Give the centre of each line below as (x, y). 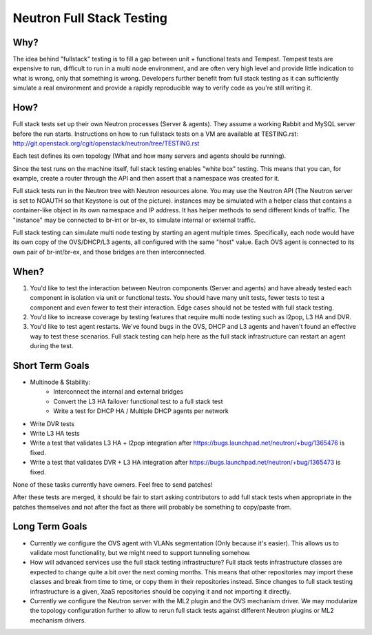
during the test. (52, 346)
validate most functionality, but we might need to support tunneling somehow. (141, 552)
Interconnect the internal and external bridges (118, 392)
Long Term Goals (50, 526)
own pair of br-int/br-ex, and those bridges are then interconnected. (109, 252)
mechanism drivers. (58, 620)
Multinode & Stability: (60, 382)
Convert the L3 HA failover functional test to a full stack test (138, 401)
